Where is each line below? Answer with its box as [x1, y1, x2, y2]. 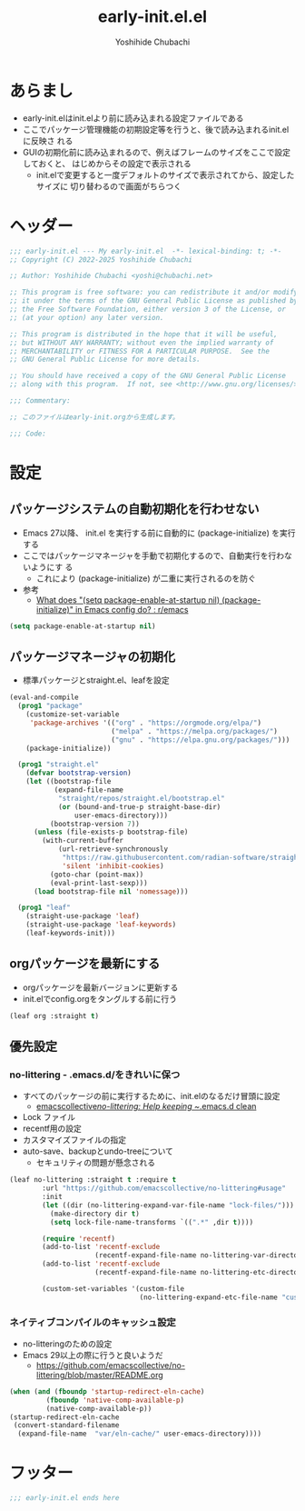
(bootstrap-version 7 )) [49, 819, 141, 828]
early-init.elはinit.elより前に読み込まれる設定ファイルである [22, 112, 244, 124]
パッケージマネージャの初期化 [9, 648, 176, 665]
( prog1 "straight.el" [17, 760, 100, 769]
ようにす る [30, 561, 74, 572]
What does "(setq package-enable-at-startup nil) [35, 594, 221, 605]
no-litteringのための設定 [22, 1338, 113, 1349]
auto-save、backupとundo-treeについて [22, 1146, 174, 1156]
